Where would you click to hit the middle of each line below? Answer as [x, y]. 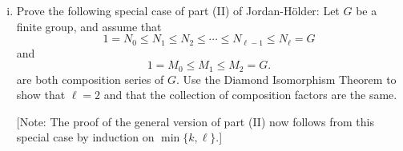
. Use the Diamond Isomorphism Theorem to [286, 79]
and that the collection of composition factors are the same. [250, 95]
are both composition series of [90, 79]
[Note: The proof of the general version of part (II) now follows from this [195, 121]
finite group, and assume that [89, 26]
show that [41, 95]
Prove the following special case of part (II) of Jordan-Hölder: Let [178, 10]
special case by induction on [85, 137]
